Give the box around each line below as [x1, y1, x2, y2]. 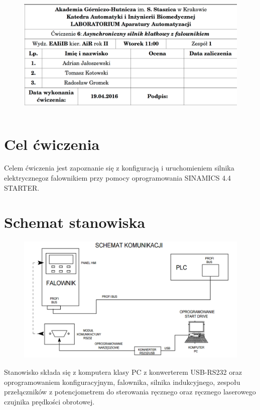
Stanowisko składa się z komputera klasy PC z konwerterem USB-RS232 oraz [4, 367, 242, 377]
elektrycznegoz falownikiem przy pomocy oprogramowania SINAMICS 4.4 [4, 173, 231, 183]
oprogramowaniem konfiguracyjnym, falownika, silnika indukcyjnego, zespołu [4, 376, 240, 387]
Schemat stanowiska [4, 212, 146, 232]
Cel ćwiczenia [4, 133, 100, 154]
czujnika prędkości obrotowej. [4, 396, 95, 406]
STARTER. [4, 182, 40, 193]
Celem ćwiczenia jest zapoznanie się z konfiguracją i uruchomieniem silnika [4, 162, 234, 173]
